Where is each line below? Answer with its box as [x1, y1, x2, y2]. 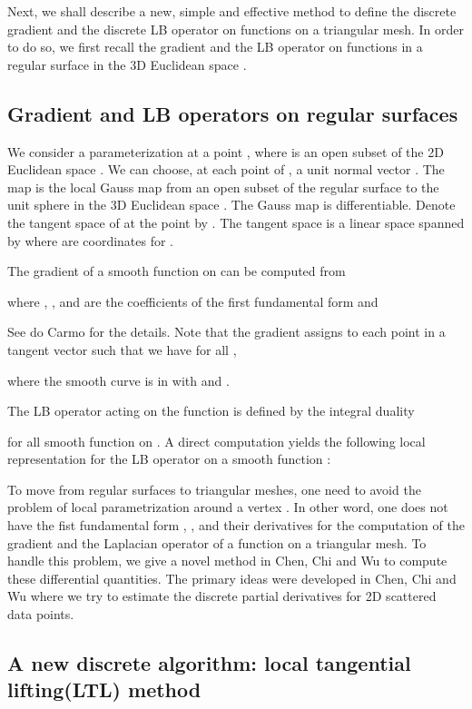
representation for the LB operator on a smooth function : [7, 449, 331, 468]
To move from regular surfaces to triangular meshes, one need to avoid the [7, 479, 421, 498]
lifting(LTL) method [7, 675, 202, 704]
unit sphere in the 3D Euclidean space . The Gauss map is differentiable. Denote [7, 195, 456, 214]
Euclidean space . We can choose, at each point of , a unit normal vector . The [7, 160, 445, 179]
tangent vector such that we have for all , [7, 340, 237, 359]
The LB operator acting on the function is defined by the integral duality [7, 401, 415, 420]
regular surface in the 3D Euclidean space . [7, 54, 247, 74]
